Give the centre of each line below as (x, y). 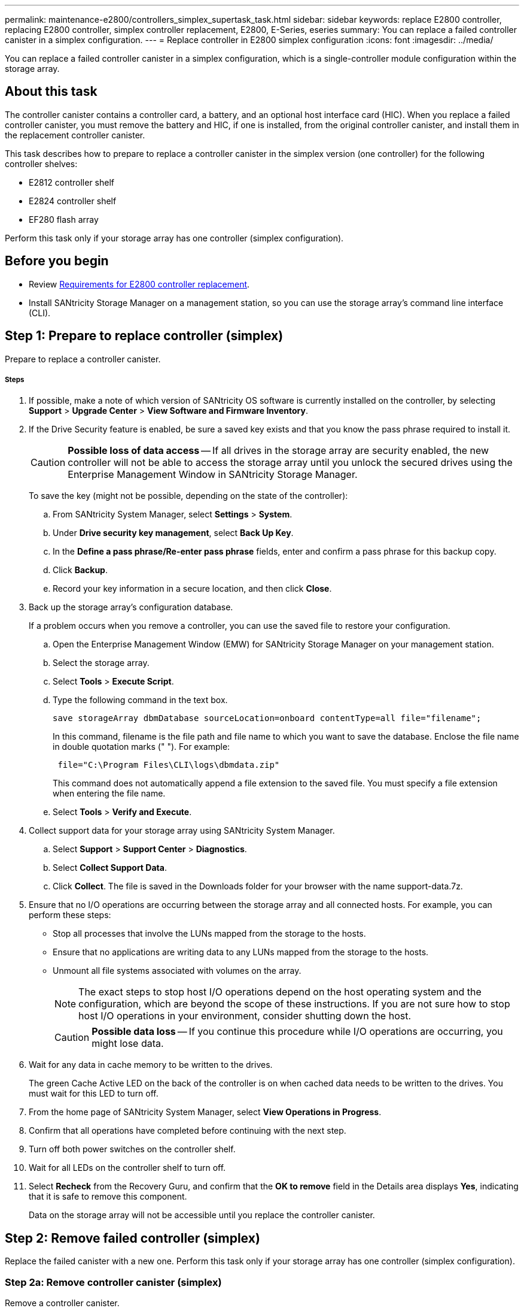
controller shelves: (41, 163)
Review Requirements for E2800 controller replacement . (139, 284)
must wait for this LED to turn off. (94, 1094)
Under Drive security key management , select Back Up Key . (173, 533)
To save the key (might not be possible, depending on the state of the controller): (188, 496)
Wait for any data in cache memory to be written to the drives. (151, 1065)
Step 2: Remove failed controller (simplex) (132, 1238)
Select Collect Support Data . (110, 868)
